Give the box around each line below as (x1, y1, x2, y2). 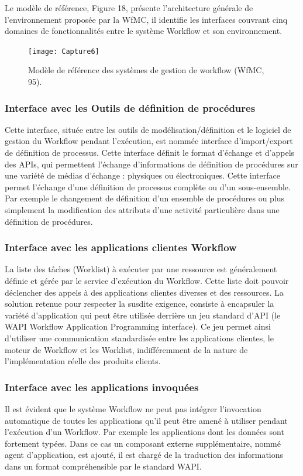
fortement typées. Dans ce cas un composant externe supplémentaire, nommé (5, 437, 281, 449)
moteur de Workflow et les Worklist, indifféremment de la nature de (5, 343, 248, 355)
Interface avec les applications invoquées (5, 379, 199, 394)
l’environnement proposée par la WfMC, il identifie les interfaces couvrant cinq (5, 13, 288, 25)
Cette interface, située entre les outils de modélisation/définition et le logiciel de (5, 123, 291, 135)
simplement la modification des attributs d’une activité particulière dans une (5, 204, 280, 215)
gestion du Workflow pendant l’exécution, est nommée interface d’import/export (5, 135, 293, 147)
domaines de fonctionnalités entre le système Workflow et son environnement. (5, 25, 283, 37)
